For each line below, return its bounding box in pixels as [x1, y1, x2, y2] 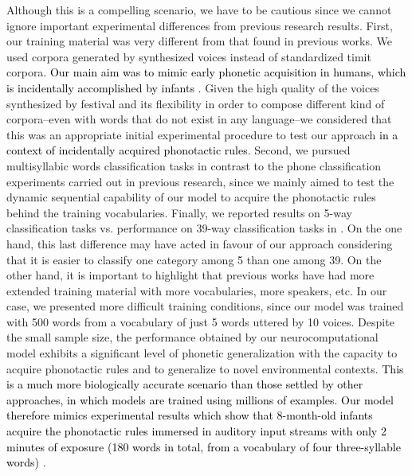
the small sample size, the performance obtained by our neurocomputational [6, 329, 379, 345]
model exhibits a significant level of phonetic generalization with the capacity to [6, 345, 398, 361]
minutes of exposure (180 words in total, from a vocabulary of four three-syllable [6, 438, 401, 455]
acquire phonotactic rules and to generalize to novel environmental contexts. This [6, 360, 404, 377]
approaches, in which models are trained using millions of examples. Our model [6, 391, 394, 408]
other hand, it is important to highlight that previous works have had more [6, 267, 375, 283]
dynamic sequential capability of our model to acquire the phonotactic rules [6, 189, 376, 205]
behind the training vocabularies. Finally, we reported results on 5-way [6, 204, 352, 220]
